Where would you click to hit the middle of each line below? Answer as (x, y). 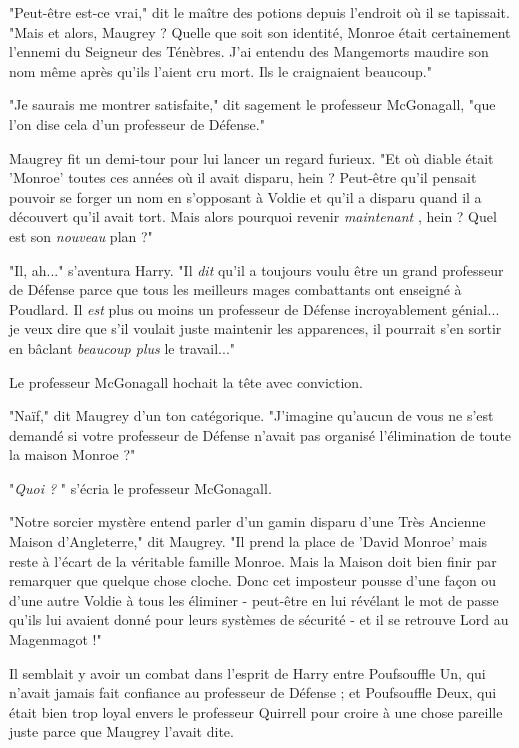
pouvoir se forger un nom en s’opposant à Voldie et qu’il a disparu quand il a (245, 196)
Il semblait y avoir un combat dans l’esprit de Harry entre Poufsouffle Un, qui (247, 672)
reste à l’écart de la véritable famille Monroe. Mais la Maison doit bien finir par (253, 560)
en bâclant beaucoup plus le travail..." (122, 347)
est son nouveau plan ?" (81, 235)
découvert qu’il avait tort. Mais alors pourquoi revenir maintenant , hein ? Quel (253, 216)
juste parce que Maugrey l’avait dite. (121, 731)
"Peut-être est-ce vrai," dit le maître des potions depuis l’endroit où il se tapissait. (259, 12)
